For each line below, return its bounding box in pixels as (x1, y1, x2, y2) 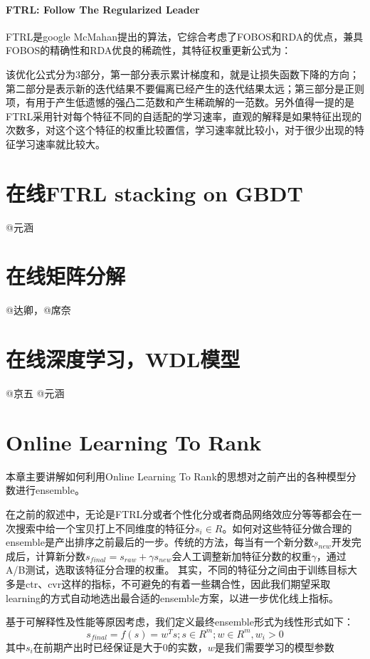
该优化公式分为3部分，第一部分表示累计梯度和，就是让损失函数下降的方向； (6, 66, 359, 81)
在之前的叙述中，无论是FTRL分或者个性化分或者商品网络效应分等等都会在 (6, 507, 352, 522)
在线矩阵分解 (6, 261, 126, 290)
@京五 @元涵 (6, 386, 65, 401)
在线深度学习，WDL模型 (6, 344, 240, 374)
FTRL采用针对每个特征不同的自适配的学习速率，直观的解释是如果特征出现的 (6, 108, 362, 123)
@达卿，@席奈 (6, 302, 71, 317)
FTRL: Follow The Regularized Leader (6, 1, 200, 16)
